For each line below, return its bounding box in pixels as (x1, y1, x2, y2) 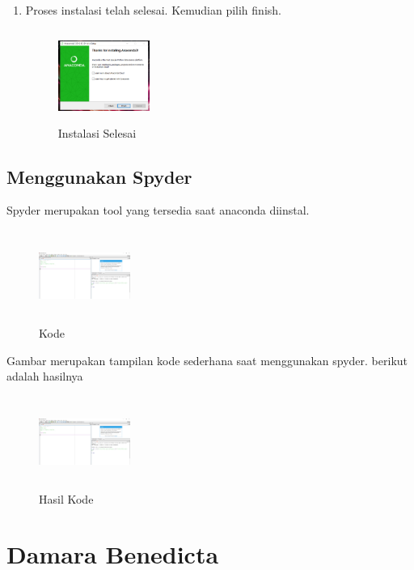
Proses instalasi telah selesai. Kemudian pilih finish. (25, 2, 281, 18)
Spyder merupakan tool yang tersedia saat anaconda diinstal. (6, 202, 310, 219)
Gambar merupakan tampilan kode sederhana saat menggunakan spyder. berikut (6, 351, 408, 368)
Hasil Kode (39, 490, 94, 507)
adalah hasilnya (6, 368, 83, 385)
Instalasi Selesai (57, 124, 137, 141)
